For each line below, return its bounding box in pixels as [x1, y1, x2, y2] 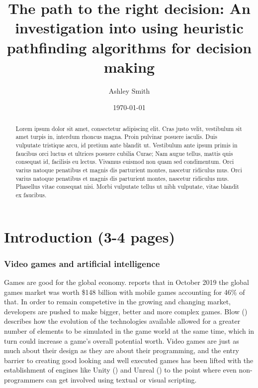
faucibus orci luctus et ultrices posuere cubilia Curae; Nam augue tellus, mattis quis [15, 149, 233, 157]
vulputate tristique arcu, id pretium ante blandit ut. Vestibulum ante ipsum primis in [15, 140, 238, 149]
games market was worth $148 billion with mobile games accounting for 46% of [4, 286, 245, 297]
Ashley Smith [108, 85, 150, 96]
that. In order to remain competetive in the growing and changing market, [4, 296, 231, 307]
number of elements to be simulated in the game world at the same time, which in [4, 325, 255, 336]
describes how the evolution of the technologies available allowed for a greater [4, 316, 241, 326]
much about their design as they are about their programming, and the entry [4, 345, 239, 356]
